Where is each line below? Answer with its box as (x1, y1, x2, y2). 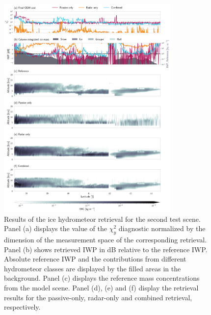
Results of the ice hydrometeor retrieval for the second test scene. (4, 213, 201, 224)
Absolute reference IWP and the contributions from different (4, 254, 186, 264)
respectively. (4, 302, 41, 312)
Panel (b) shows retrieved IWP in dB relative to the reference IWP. (4, 244, 208, 254)
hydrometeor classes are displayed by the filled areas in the (4, 263, 181, 273)
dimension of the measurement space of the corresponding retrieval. (4, 235, 207, 245)
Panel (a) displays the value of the (4, 223, 107, 234)
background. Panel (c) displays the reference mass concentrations (4, 273, 200, 283)
